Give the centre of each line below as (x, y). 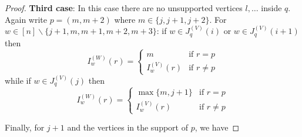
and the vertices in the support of (127, 127)
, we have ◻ (217, 127)
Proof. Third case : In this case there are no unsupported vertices (124, 8)
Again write (26, 19)
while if (18, 80)
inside (271, 8)
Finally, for (25, 127)
